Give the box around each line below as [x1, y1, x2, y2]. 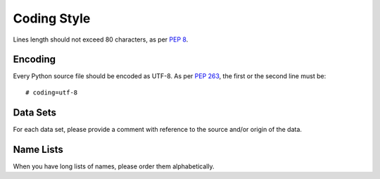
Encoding [13, 54, 56, 66]
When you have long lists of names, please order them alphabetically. [13, 162, 215, 171]
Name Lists [13, 143, 63, 155]
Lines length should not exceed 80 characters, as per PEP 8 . [13, 35, 189, 44]
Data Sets [13, 106, 56, 118]
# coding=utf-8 [25, 88, 78, 97]
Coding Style [13, 11, 91, 26]
